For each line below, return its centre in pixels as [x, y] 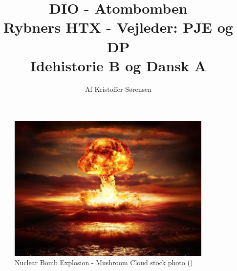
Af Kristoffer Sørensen [118, 89]
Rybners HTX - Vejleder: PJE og [118, 27]
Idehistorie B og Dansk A [118, 65]
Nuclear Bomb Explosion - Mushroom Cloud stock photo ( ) [104, 262]
